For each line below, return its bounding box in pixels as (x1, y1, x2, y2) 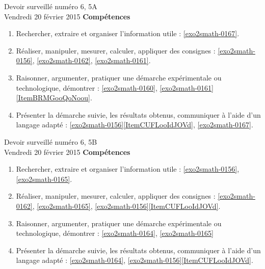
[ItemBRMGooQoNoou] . (16, 92, 92, 103)
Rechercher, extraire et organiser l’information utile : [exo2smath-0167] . (16, 28, 240, 39)
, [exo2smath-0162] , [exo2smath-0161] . (32, 55, 151, 66)
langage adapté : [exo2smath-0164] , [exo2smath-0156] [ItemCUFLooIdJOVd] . (16, 255, 253, 265)
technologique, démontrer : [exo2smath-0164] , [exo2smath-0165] (16, 228, 214, 238)
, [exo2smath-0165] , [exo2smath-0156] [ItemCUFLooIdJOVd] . (32, 200, 221, 211)
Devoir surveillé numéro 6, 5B (4, 136, 97, 147)
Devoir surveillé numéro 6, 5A (4, 1, 97, 11)
